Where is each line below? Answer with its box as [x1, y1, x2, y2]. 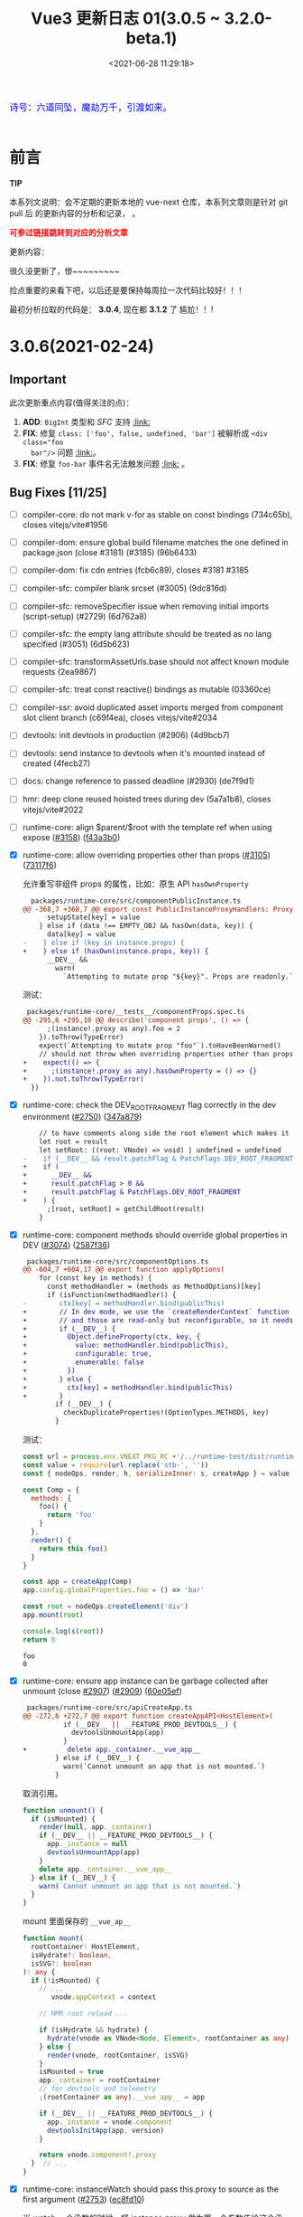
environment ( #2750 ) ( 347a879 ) [22, 1111, 142, 1122]
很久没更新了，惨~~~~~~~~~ [9, 265, 120, 276]
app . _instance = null [46, 1840, 128, 1849]
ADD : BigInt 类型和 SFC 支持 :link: [22, 416, 151, 427]
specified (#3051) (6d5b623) [22, 639, 131, 649]
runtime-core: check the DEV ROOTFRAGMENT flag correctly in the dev [22, 1100, 277, 1113]
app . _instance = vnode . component [46, 2118, 173, 2127]
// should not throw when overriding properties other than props [39, 1049, 294, 1058]
